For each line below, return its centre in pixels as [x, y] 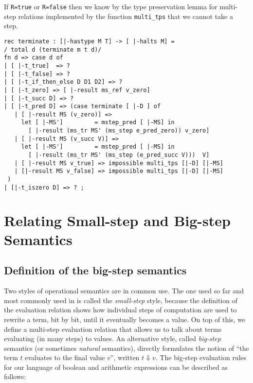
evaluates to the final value [65, 357]
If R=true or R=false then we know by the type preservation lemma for [111, 6]
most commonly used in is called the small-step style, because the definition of [121, 300]
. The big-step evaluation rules [201, 357]
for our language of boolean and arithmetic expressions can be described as [116, 367]
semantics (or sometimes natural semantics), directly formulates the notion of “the [126, 348]
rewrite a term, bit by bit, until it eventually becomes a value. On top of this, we [125, 319]
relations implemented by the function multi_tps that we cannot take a [126, 16]
